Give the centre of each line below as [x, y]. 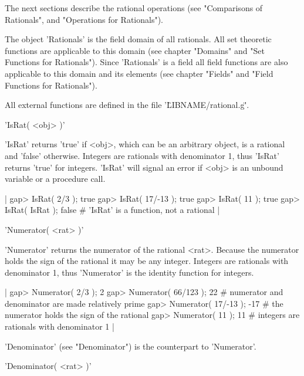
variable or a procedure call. [55, 179]
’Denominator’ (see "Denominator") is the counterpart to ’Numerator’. [131, 346]
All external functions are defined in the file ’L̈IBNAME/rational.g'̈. [127, 105]
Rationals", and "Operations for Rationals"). [84, 19]
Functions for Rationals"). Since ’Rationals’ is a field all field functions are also [146, 62]
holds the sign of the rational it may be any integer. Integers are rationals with [147, 261]
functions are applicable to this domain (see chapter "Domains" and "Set [135, 50]
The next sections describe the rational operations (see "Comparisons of [134, 8]
